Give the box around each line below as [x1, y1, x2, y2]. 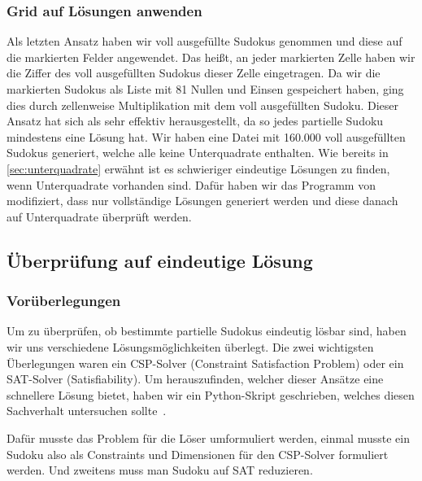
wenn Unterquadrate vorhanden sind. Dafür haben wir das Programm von [7, 176, 376, 193]
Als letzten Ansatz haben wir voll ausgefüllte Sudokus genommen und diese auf [7, 33, 402, 50]
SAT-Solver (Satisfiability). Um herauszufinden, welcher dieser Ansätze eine [7, 370, 384, 387]
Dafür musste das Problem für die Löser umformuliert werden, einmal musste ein [7, 429, 410, 446]
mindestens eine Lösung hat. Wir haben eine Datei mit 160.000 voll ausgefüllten [7, 128, 406, 145]
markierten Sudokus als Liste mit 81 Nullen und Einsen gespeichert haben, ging [7, 81, 404, 97]
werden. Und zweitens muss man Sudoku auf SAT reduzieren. [7, 461, 313, 479]
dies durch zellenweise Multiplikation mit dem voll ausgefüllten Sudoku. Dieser [7, 96, 399, 113]
